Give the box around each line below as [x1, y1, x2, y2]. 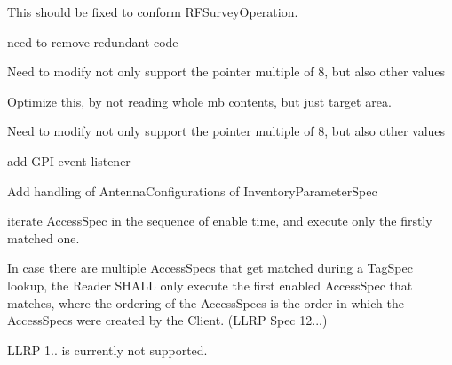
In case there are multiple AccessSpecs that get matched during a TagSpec [7, 258, 413, 277]
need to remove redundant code [7, 32, 178, 51]
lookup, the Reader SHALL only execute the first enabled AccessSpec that [7, 275, 413, 294]
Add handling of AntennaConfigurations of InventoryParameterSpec [7, 181, 377, 200]
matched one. [7, 228, 80, 247]
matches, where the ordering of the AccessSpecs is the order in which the [7, 293, 404, 312]
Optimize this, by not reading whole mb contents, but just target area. [7, 91, 392, 110]
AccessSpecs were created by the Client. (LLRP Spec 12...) [7, 311, 328, 329]
